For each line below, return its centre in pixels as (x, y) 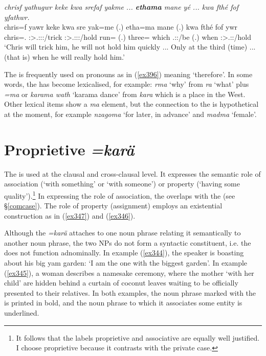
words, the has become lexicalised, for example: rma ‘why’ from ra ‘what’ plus (127, 84)
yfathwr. (17, 17)
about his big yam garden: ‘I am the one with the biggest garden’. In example (126, 263)
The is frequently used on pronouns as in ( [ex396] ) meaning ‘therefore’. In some (128, 74)
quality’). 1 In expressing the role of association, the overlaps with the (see (120, 195)
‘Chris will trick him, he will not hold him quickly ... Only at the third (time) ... (130, 47)
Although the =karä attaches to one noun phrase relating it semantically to (123, 233)
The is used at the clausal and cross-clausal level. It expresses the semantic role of (132, 173)
